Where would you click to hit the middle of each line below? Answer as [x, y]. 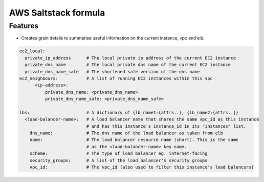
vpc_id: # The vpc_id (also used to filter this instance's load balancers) [142, 167]
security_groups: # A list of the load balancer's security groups [119, 160]
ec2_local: [32, 51]
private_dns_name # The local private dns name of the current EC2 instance [128, 65]
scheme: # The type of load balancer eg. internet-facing [119, 153]
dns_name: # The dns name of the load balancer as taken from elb [126, 133]
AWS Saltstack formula [57, 13]
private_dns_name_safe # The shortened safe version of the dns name [112, 71]
